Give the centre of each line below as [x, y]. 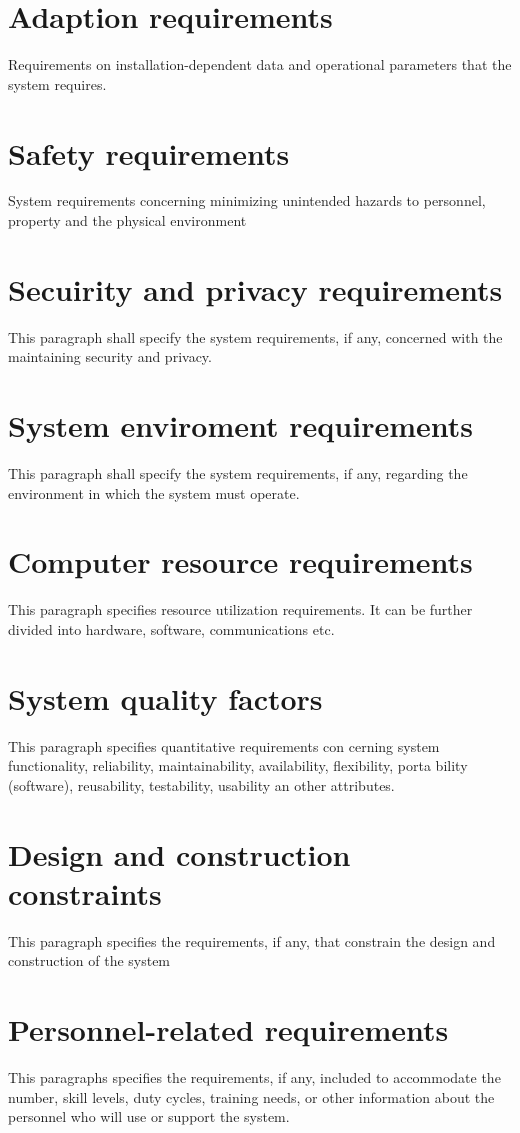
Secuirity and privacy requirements [255, 288]
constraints [85, 892]
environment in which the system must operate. [154, 492]
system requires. [57, 83]
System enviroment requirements [240, 425]
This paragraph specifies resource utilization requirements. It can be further [240, 609]
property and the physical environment [127, 220]
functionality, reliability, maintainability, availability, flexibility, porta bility [238, 765]
